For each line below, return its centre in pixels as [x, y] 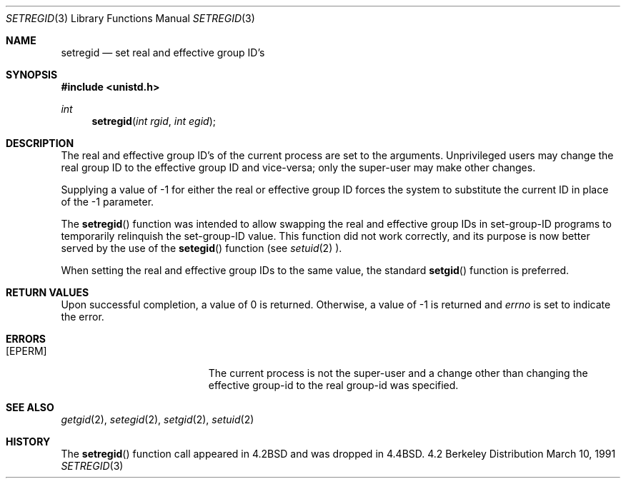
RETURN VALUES [48, 292]
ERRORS [26, 339]
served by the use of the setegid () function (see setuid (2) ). [202, 248]
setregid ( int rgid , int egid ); [154, 121]
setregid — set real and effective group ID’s [163, 52]
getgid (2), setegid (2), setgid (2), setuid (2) [158, 419]
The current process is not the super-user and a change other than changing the [398, 373]
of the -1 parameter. [108, 202]
